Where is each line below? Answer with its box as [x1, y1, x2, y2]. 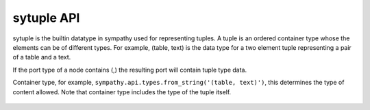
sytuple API [12, 10, 80, 25]
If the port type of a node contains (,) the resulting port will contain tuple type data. [12, 66, 247, 74]
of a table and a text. [12, 53, 71, 61]
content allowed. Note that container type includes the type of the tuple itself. [12, 87, 232, 96]
